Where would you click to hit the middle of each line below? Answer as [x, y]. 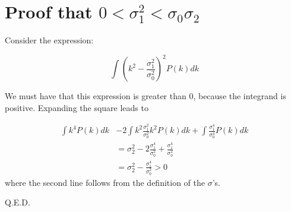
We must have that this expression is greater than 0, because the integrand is [145, 96]
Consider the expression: [49, 40]
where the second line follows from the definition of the [105, 182]
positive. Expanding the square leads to [77, 107]
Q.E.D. [18, 202]
